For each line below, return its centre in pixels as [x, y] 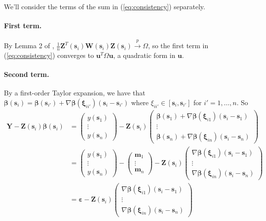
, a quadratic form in [144, 55]
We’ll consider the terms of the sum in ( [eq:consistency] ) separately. [105, 6]
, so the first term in [178, 46]
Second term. [27, 74]
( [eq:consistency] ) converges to [49, 55]
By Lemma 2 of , [29, 46]
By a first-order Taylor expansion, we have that [75, 93]
